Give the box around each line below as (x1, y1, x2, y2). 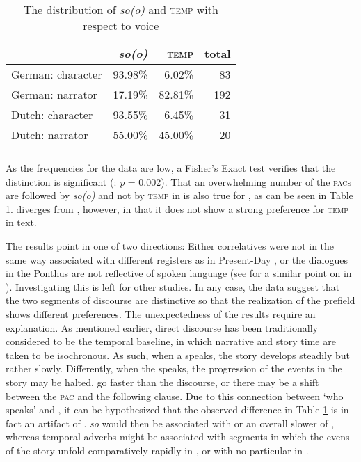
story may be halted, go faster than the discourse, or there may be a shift (6, 374, 319, 389)
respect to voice (83, 17, 159, 33)
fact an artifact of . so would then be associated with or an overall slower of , (6, 415, 335, 430)
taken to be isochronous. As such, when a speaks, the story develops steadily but (6, 347, 351, 362)
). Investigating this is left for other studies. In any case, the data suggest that (6, 279, 340, 294)
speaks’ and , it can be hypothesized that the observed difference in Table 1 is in (6, 402, 349, 417)
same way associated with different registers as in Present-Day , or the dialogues (6, 252, 348, 266)
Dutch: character (11, 106, 93, 122)
